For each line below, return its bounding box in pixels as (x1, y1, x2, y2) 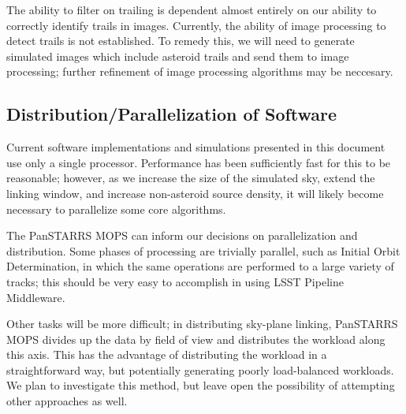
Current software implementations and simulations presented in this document (6, 139, 386, 155)
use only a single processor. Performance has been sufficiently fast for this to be (6, 154, 391, 170)
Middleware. (6, 289, 65, 305)
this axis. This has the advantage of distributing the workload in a (6, 346, 327, 363)
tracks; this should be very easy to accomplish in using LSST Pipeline (6, 273, 344, 289)
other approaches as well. (6, 393, 128, 409)
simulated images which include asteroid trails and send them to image (6, 47, 349, 64)
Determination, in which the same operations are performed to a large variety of (6, 258, 394, 274)
